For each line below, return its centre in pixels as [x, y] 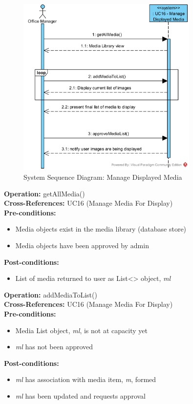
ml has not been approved [54, 347]
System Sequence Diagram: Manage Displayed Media [103, 177]
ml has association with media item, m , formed [86, 379]
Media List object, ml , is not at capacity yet [81, 330]
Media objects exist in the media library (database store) [101, 229]
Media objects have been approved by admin [82, 245]
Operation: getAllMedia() [44, 193]
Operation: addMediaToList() [51, 294]
